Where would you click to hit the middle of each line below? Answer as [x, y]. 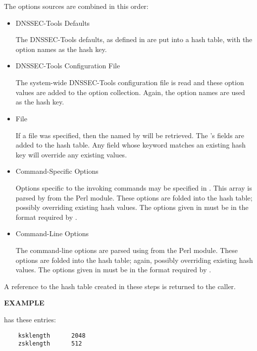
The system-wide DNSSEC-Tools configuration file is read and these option [130, 82]
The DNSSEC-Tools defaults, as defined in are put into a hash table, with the [134, 39]
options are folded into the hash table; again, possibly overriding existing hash [134, 260]
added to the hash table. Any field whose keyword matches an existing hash [131, 145]
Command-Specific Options [57, 171]
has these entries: [30, 319]
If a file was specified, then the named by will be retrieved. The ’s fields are [130, 135]
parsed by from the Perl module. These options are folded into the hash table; [134, 197]
